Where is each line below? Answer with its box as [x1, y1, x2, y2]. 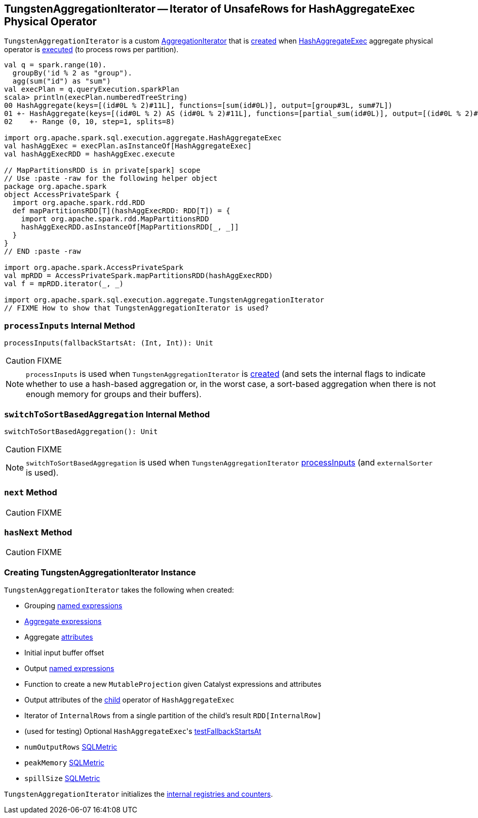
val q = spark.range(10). [4, 61, 107, 69]
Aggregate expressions [24, 617, 102, 626]
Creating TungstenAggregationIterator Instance [4, 567, 196, 577]
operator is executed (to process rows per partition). [4, 45, 179, 54]
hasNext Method [4, 527, 72, 538]
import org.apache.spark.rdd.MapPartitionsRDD [21, 215, 209, 223]
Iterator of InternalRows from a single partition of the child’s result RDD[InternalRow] [24, 711, 322, 720]
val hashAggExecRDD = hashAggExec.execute [4, 150, 175, 159]
